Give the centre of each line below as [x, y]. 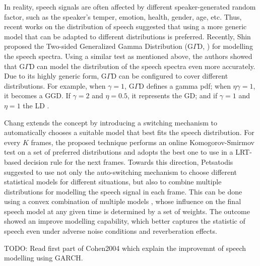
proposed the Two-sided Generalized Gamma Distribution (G [99, 46]
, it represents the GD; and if [172, 95]
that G [15, 66]
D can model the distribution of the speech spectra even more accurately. [142, 66]
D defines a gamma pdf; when [185, 85]
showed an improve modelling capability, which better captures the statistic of [125, 221]
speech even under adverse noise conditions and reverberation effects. [111, 231]
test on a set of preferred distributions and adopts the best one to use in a [119, 152]
